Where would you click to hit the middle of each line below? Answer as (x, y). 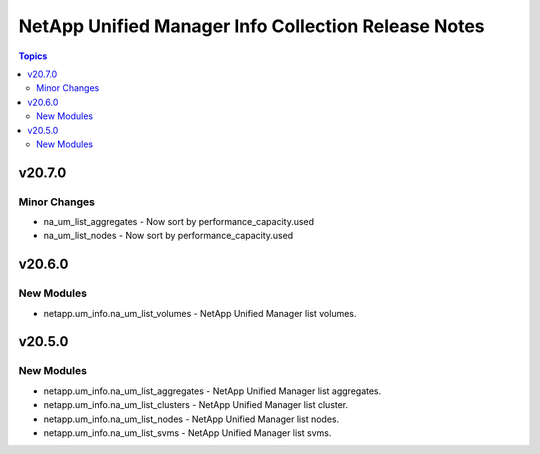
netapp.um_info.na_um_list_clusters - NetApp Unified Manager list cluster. (196, 405)
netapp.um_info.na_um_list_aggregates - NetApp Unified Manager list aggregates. (212, 391)
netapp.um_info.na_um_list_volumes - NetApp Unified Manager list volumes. (200, 313)
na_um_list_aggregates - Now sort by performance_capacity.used (179, 222)
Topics (33, 56)
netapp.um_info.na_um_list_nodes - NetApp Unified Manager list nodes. (191, 419)
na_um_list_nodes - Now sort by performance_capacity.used (168, 236)
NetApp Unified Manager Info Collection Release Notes (251, 26)
